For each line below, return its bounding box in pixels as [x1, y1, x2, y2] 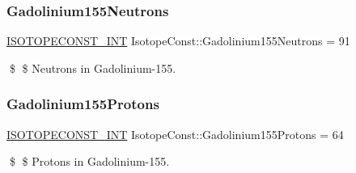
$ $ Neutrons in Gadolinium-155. [9, 59, 176, 76]
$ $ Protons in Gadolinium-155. [9, 153, 170, 170]
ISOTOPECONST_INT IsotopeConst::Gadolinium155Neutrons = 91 [6, 32, 350, 49]
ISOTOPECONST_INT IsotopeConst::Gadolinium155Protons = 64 [6, 125, 344, 142]
